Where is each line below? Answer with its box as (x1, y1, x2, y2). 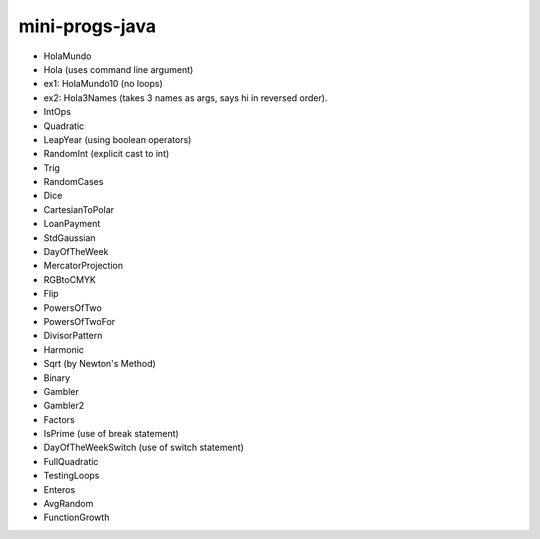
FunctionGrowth (43, 511, 110, 524)
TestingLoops (43, 470, 100, 482)
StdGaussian (43, 231, 96, 244)
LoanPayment (43, 218, 101, 230)
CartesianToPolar (43, 203, 115, 215)
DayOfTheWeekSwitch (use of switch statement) (43, 441, 245, 454)
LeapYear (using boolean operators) (43, 133, 192, 145)
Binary (43, 371, 71, 384)
